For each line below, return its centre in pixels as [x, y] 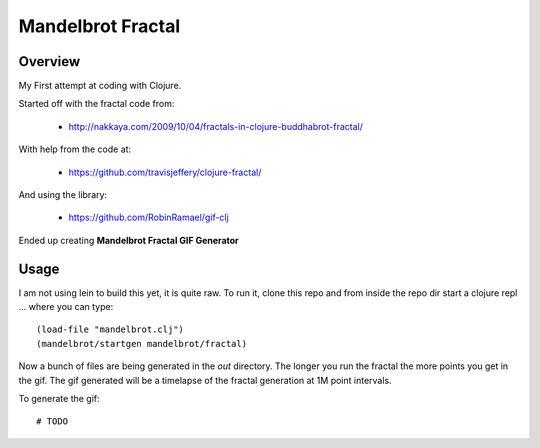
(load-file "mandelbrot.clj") [110, 329]
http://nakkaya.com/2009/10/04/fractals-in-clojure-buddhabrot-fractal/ [216, 126]
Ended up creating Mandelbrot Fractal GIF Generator [128, 240]
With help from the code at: [75, 149]
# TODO [52, 421]
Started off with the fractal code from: [96, 104]
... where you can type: [66, 307]
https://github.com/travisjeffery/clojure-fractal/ [165, 172]
